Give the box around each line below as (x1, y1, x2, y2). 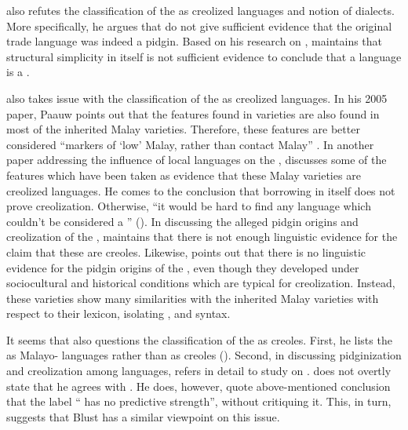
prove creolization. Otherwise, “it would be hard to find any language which (6, 198, 371, 214)
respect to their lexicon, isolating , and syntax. (6, 305, 231, 322)
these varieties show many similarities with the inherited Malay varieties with (6, 290, 379, 306)
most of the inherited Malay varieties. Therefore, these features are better (6, 121, 360, 137)
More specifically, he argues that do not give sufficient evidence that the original (6, 17, 392, 34)
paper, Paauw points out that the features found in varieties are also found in (6, 105, 380, 122)
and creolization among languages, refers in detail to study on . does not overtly (6, 363, 392, 379)
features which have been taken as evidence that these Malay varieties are (6, 166, 361, 183)
